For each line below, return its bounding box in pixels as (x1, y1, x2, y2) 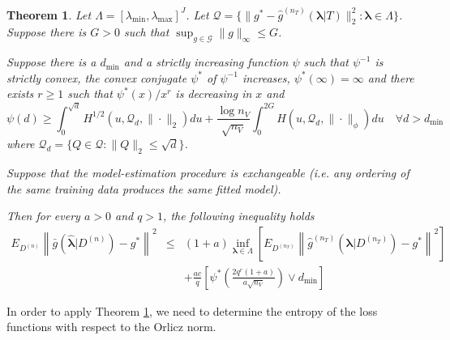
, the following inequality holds (163, 207, 315, 224)
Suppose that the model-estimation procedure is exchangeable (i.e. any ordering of (6, 164, 409, 181)
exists (6, 85, 34, 102)
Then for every (6, 207, 80, 224)
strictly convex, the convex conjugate (6, 69, 187, 86)
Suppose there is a (6, 53, 96, 70)
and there (367, 69, 414, 86)
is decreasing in (175, 85, 252, 102)
